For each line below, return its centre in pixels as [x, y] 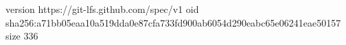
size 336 [22, 36]
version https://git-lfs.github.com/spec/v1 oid [102, 9]
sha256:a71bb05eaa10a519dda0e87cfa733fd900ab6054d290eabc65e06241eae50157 [173, 22]
